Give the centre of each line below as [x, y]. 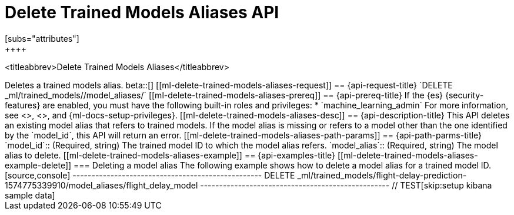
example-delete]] [38, 165]
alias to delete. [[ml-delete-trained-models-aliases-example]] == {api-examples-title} [170, 155]
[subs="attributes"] [42, 38]
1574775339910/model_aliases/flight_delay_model [101, 185]
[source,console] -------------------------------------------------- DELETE [150, 175]
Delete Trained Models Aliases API [142, 12]
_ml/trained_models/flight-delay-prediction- [382, 175]
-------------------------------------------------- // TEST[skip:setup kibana [346, 185]
